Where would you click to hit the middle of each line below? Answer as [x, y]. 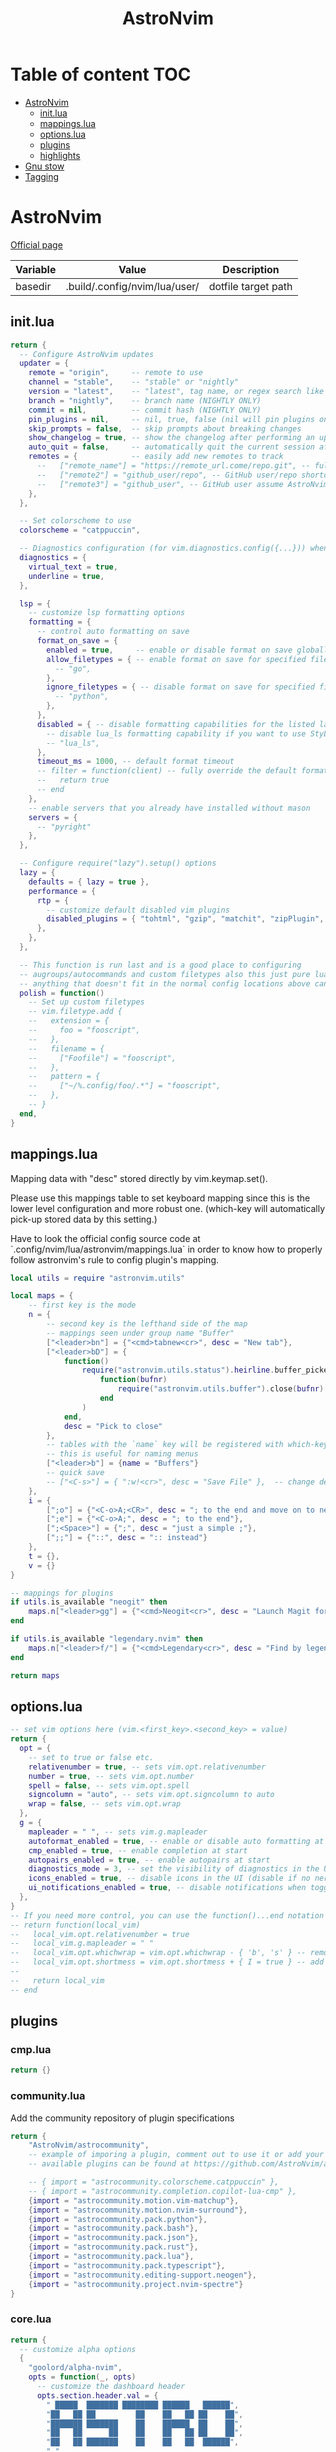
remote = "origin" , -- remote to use [115, 373]
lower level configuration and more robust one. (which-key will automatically [168, 1208]
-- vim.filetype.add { [75, 1012]
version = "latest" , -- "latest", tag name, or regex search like [176, 392]
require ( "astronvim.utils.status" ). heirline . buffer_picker [207, 1370]
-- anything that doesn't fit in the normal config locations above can [174, 983]
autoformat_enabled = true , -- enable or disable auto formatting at [176, 1841]
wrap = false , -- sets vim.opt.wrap [105, 1804]
